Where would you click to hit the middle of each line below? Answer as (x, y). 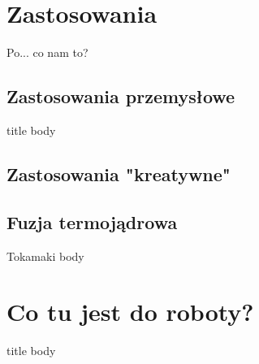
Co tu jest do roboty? (130, 312)
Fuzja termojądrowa (92, 221)
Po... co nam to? (47, 52)
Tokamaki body (45, 256)
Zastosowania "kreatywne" (119, 173)
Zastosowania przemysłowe (121, 96)
